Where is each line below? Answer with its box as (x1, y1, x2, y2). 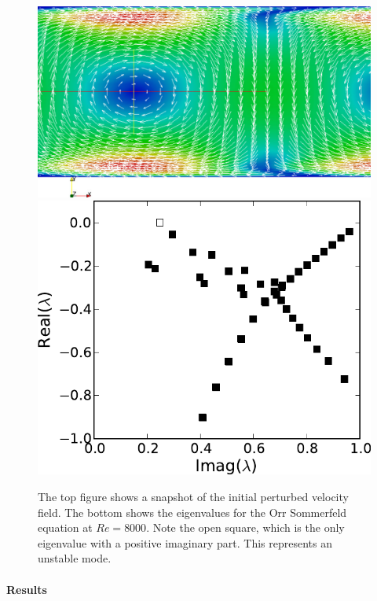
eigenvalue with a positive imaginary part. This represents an (38, 534, 332, 551)
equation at (38, 519, 93, 536)
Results (6, 581, 47, 597)
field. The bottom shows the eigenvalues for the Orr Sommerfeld (38, 503, 347, 520)
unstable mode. (38, 550, 112, 566)
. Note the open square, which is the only (146, 519, 345, 536)
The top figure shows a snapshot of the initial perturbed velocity (38, 488, 349, 504)
